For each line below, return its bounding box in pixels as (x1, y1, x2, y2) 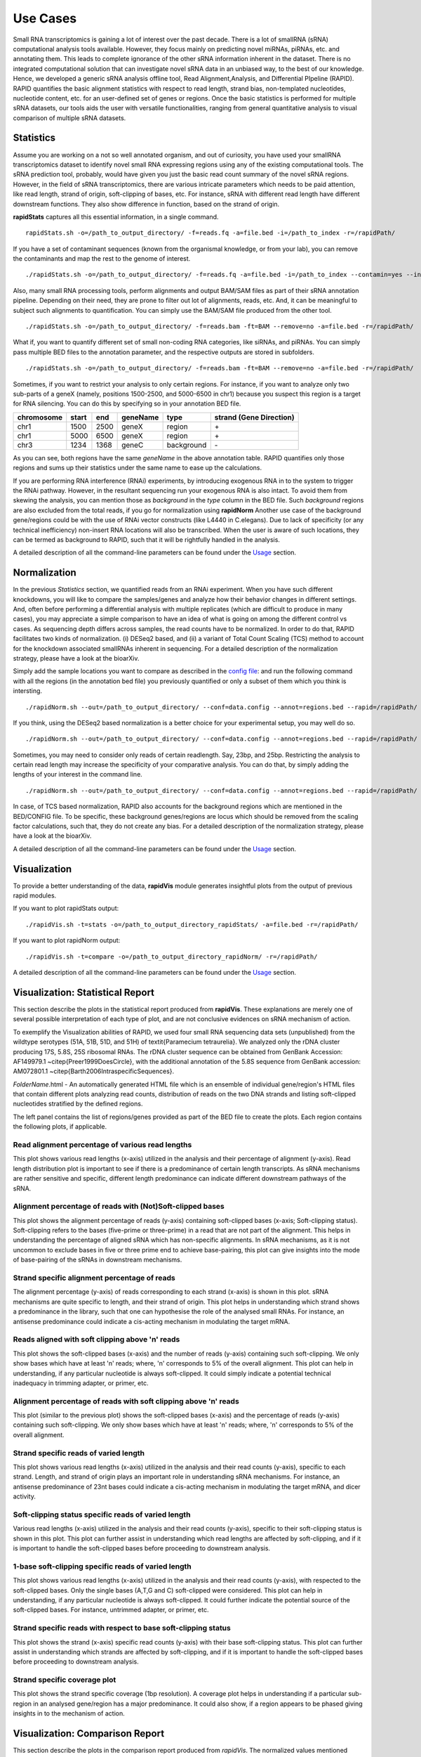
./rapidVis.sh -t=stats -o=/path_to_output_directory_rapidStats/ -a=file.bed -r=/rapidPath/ (25, 921, 359, 928)
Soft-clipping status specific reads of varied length (13, 1510, 191, 1519)
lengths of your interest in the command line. (13, 770, 143, 779)
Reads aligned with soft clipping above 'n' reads (13, 1335, 180, 1344)
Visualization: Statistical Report (13, 986, 154, 998)
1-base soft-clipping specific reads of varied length (13, 1561, 192, 1571)
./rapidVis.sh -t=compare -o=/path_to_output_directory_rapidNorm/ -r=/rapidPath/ (25, 952, 318, 961)
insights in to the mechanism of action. (13, 1709, 126, 1718)
